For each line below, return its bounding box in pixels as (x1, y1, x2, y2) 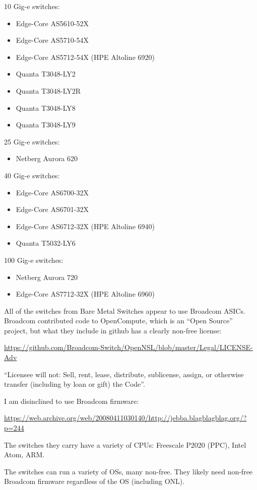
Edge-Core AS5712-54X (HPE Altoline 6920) (16, 51, 155, 62)
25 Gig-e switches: (4, 136, 60, 147)
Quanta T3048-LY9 (16, 119, 76, 130)
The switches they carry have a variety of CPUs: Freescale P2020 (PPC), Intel (4, 439, 246, 450)
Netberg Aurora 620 (16, 153, 78, 164)
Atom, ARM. (4, 449, 45, 460)
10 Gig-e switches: (4, 1, 60, 11)
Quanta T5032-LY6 (16, 238, 76, 248)
